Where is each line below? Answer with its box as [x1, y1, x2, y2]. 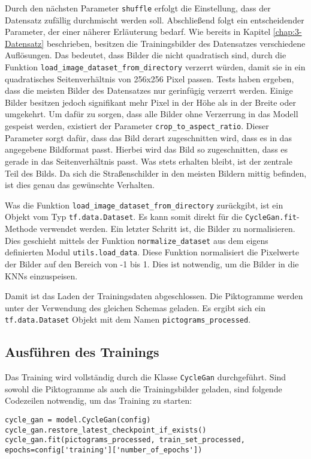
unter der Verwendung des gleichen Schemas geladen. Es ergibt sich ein [5, 301, 266, 314]
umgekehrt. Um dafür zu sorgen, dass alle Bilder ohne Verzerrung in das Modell [5, 108, 298, 120]
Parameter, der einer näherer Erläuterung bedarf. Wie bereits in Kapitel [5, 25, 271, 38]
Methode [5, 222, 37, 234]
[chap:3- [273, 25, 302, 38]
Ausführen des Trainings [5, 342, 159, 361]
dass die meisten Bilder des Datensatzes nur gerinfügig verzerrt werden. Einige [5, 84, 293, 97]
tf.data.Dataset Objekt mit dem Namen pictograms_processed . [5, 313, 251, 326]
